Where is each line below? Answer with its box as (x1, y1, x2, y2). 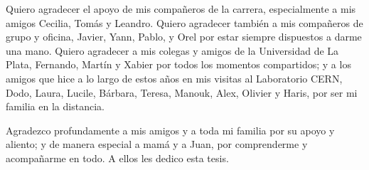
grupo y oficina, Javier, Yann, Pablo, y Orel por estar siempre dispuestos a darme (6, 29, 362, 44)
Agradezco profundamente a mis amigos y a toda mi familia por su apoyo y (6, 122, 335, 137)
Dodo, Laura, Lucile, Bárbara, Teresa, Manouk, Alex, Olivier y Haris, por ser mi (6, 85, 358, 100)
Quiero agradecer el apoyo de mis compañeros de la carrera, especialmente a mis (6, 1, 356, 16)
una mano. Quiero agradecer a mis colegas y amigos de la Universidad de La (6, 43, 339, 58)
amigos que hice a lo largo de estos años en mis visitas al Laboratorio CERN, (6, 70, 343, 85)
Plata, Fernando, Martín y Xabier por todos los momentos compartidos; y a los (6, 57, 351, 72)
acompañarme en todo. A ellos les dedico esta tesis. (6, 150, 229, 165)
